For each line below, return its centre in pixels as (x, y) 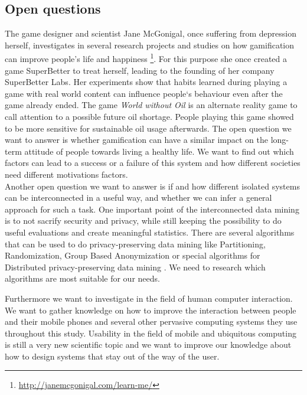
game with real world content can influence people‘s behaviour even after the (144, 93)
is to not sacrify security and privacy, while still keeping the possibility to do (143, 221)
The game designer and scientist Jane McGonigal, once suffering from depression (151, 33)
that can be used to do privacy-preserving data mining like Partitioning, (135, 244)
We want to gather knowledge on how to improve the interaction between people (151, 310)
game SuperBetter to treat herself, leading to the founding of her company (140, 70)
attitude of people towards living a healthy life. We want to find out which (159, 151)
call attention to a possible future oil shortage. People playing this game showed (149, 117)
